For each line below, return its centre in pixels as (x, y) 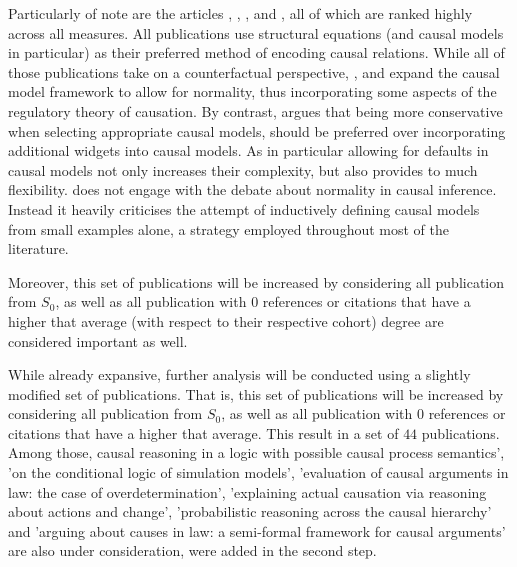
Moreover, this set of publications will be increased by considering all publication (256, 281)
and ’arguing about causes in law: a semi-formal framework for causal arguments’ (257, 530)
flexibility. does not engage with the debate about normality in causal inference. (252, 189)
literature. (38, 248)
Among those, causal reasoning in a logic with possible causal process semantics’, (256, 452)
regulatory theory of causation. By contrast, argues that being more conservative (255, 110)
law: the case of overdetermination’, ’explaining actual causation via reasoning (247, 491)
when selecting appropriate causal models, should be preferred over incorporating (257, 130)
